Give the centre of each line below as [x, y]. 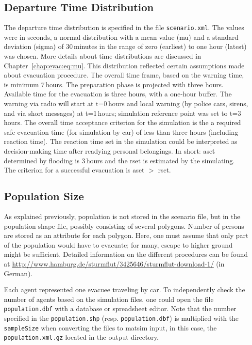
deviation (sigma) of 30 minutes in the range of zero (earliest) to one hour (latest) [125, 46]
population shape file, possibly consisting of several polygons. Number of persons [124, 226]
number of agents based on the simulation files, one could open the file [109, 299]
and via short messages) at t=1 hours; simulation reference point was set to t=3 [123, 113]
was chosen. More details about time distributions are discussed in [102, 56]
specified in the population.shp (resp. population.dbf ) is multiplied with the [121, 318]
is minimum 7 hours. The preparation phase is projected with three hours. [114, 84]
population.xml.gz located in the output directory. [81, 337]
